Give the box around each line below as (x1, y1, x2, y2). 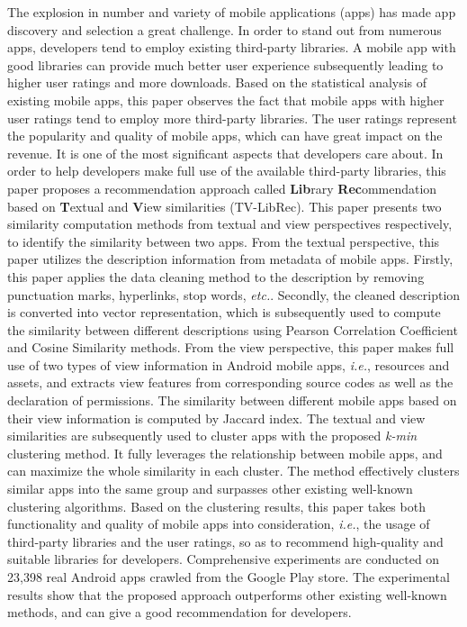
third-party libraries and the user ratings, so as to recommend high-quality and (7, 532, 444, 550)
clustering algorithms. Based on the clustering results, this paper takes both (7, 496, 426, 515)
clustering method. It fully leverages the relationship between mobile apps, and (7, 443, 443, 462)
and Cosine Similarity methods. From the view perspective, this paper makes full (7, 338, 454, 357)
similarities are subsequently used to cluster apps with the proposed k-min (7, 426, 418, 445)
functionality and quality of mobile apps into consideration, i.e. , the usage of (7, 514, 430, 533)
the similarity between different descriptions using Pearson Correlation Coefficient (7, 320, 458, 339)
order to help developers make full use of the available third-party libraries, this (7, 161, 446, 180)
